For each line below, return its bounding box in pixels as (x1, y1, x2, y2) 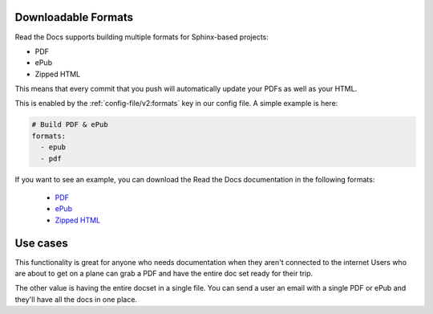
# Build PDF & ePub (31, 120, 108, 129)
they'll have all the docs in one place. (14, 294, 138, 304)
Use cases (14, 236, 68, 250)
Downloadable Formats (14, 10, 134, 24)
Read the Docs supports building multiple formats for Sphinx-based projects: (14, 32, 269, 42)
